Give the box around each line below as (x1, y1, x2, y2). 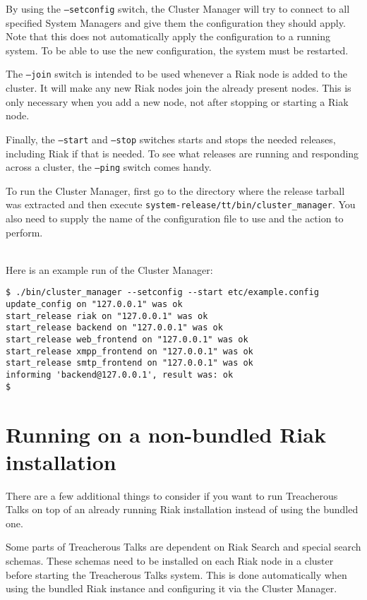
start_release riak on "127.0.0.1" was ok (6, 311, 208, 321)
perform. (6, 224, 43, 239)
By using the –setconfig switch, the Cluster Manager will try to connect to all (6, 1, 350, 16)
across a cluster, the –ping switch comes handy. (6, 160, 212, 174)
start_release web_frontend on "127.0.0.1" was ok (6, 335, 248, 345)
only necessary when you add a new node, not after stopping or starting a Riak (6, 94, 349, 109)
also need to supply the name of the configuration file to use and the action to (6, 211, 344, 226)
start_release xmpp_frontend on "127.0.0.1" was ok (6, 346, 253, 356)
